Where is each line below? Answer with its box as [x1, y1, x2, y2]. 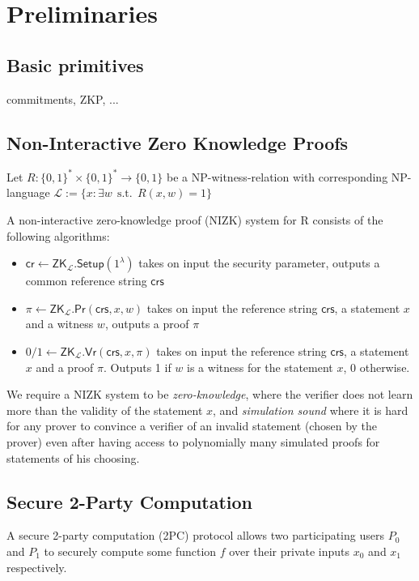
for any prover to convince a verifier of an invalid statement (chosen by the [6, 417, 378, 434]
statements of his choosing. [6, 449, 140, 466]
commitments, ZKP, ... [6, 90, 119, 107]
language [6, 184, 50, 201]
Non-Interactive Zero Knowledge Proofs [6, 130, 349, 155]
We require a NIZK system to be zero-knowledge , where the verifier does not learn [6, 386, 413, 403]
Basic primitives [6, 52, 144, 77]
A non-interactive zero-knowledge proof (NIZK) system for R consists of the [6, 211, 383, 229]
